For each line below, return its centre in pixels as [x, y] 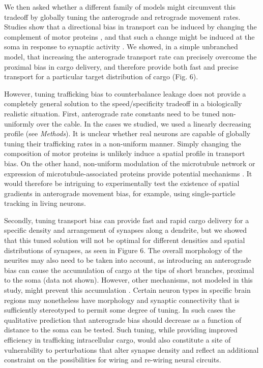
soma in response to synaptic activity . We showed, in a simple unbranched [121, 47]
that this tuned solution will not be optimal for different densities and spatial [125, 240]
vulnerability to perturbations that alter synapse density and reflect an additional [131, 349]
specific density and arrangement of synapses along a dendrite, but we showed [125, 230]
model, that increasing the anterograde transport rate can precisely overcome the [130, 56]
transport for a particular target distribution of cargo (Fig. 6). [101, 76]
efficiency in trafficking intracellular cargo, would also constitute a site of [118, 340]
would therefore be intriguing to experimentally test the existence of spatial [122, 183]
